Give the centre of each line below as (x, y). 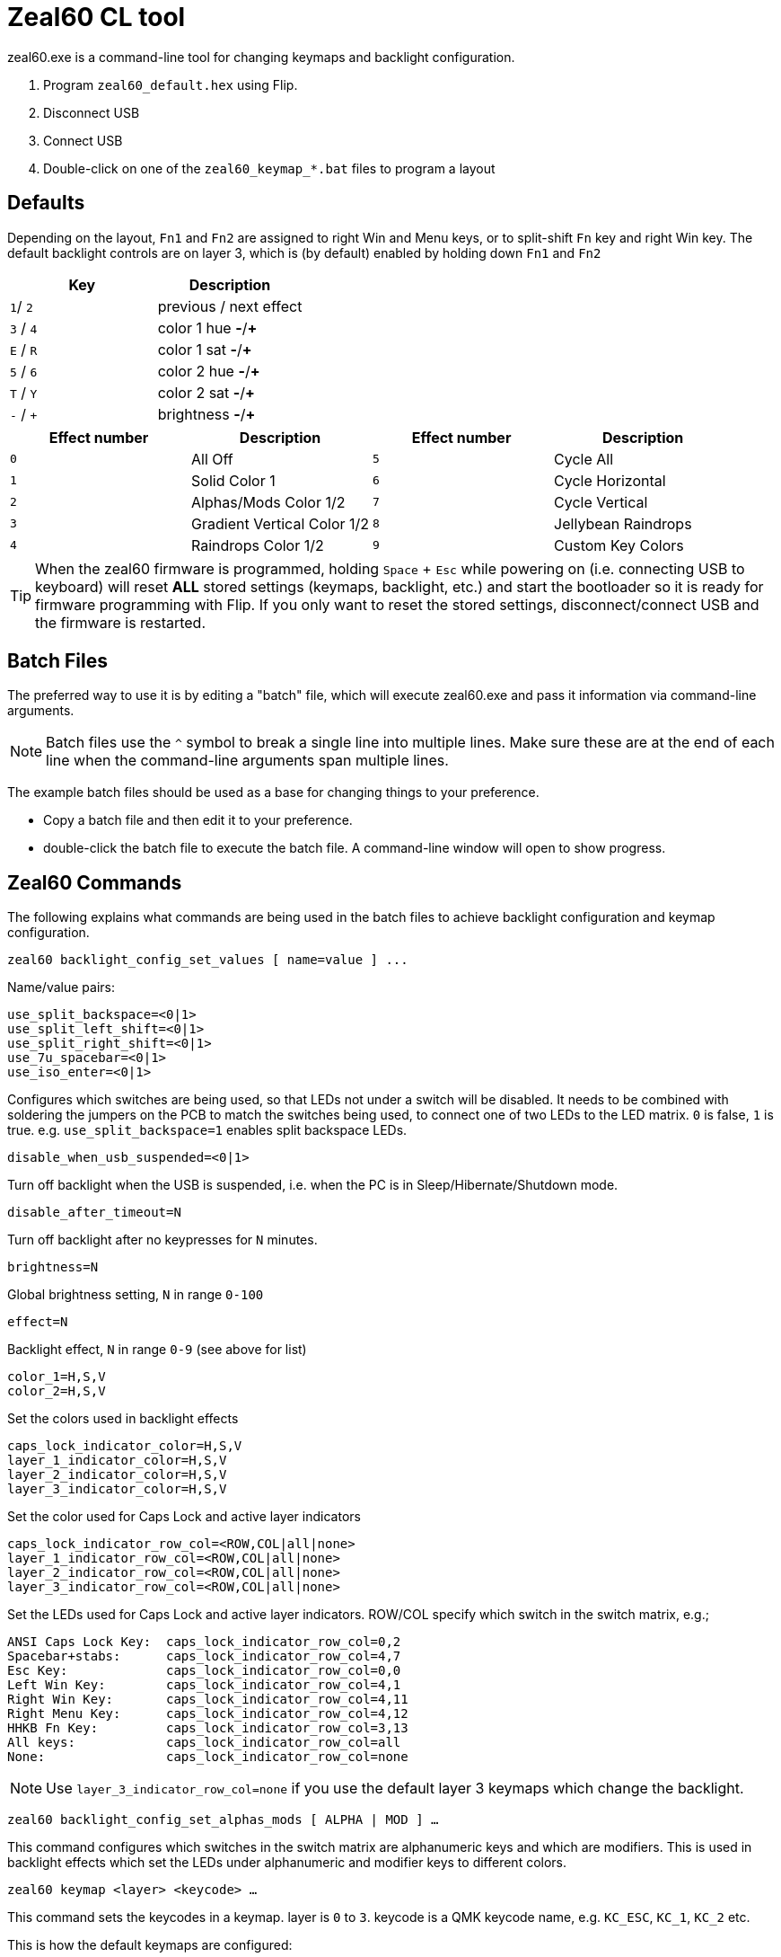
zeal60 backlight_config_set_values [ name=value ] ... (208, 960)
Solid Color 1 (233, 480)
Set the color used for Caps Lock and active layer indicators (184, 1517)
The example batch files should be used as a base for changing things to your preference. (273, 793)
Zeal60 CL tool (97, 17)
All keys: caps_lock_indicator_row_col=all (204, 1743)
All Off (212, 459)
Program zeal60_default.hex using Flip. (171, 84)
